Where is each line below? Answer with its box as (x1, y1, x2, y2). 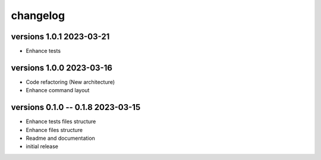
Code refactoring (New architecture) (26, 78, 115, 86)
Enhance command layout (26, 87, 90, 94)
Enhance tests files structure (26, 118, 96, 125)
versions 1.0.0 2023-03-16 (11, 62, 113, 73)
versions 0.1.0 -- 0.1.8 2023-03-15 (11, 102, 141, 112)
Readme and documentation (26, 134, 95, 142)
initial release (26, 143, 59, 150)
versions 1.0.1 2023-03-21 (11, 32, 110, 42)
